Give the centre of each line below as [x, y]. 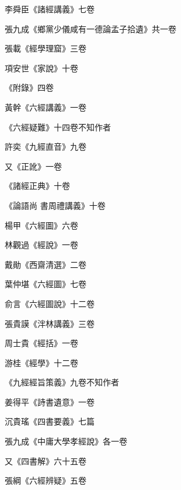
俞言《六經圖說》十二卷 [50, 303]
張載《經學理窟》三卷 [46, 48]
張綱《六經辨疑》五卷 [46, 480]
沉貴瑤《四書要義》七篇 [50, 421]
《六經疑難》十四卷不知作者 [58, 127]
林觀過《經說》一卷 [41, 245]
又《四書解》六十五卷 [46, 460]
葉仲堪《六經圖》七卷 [46, 284]
